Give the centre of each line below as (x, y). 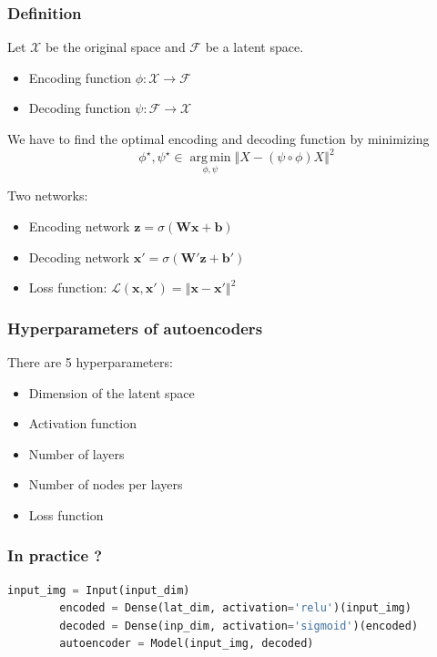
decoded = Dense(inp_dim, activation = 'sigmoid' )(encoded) (239, 626)
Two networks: (48, 195)
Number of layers (76, 453)
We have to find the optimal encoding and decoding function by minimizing (218, 139)
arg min (210, 158)
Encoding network (79, 226)
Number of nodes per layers (106, 484)
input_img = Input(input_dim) (99, 590)
